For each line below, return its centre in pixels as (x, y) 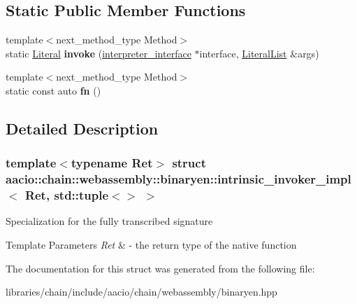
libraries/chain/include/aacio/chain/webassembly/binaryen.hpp (141, 292)
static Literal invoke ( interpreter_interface (99, 53)
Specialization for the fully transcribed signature (109, 221)
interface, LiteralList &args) (259, 53)
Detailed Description (82, 128)
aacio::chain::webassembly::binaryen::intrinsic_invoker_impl (178, 179)
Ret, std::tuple (67, 195)
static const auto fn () (53, 90)
